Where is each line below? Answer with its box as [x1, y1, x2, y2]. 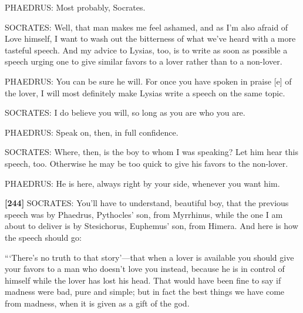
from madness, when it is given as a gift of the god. [5, 297, 190, 309]
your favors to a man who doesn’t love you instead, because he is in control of [5, 262, 285, 275]
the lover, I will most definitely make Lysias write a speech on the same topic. [5, 86, 285, 99]
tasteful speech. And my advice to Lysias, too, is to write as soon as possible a [5, 43, 288, 56]
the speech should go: [5, 231, 82, 243]
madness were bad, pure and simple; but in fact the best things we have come [5, 285, 285, 298]
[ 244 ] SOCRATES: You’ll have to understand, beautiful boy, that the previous [5, 197, 289, 209]
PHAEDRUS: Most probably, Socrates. [5, 1, 146, 13]
